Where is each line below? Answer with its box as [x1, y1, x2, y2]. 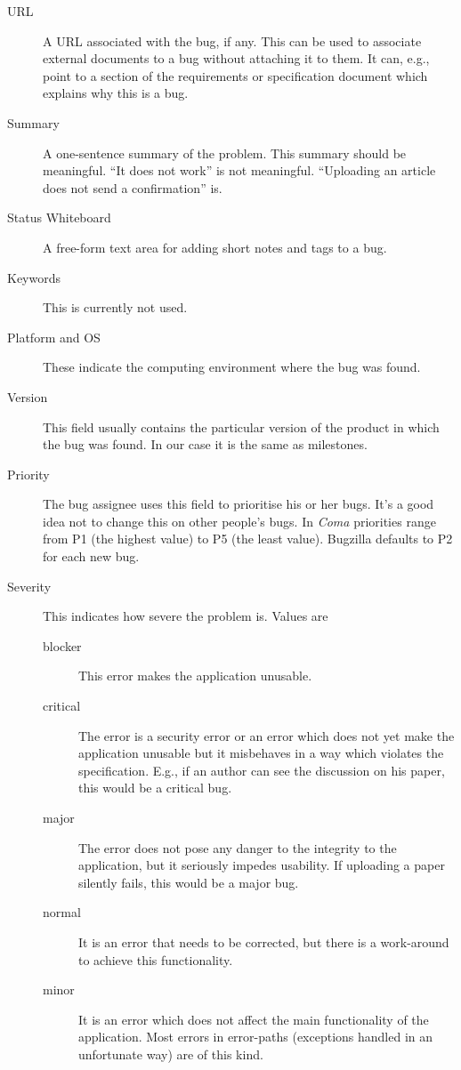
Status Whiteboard [7, 208, 111, 227]
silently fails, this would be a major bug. [78, 873, 299, 891]
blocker [43, 636, 82, 655]
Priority [7, 464, 50, 483]
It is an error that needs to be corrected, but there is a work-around [78, 932, 449, 951]
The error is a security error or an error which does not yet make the [78, 726, 455, 744]
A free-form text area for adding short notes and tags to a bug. [43, 237, 387, 256]
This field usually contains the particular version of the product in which [43, 417, 440, 436]
